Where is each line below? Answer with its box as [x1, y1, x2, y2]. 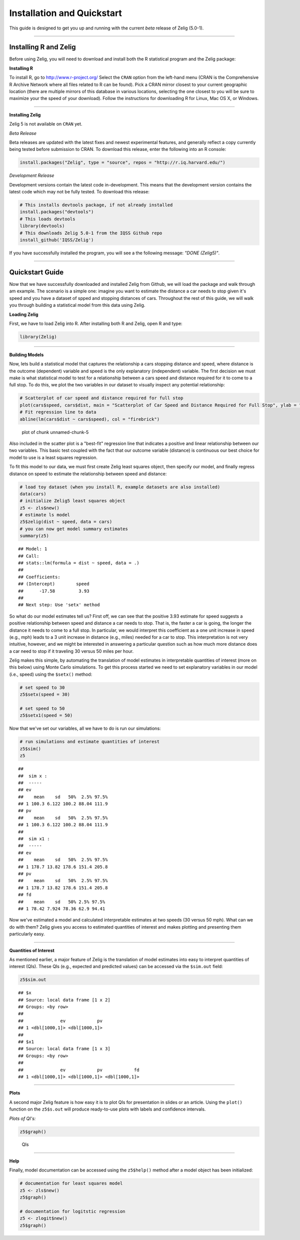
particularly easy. [9, 931, 45, 937]
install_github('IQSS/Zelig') [19, 237, 94, 243]
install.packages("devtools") [19, 209, 94, 215]
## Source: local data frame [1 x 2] [18, 997, 111, 1003]
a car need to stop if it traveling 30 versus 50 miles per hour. [9, 648, 134, 654]
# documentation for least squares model [19, 1181, 123, 1187]
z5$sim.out [19, 977, 46, 983]
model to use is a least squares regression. [9, 454, 97, 460]
